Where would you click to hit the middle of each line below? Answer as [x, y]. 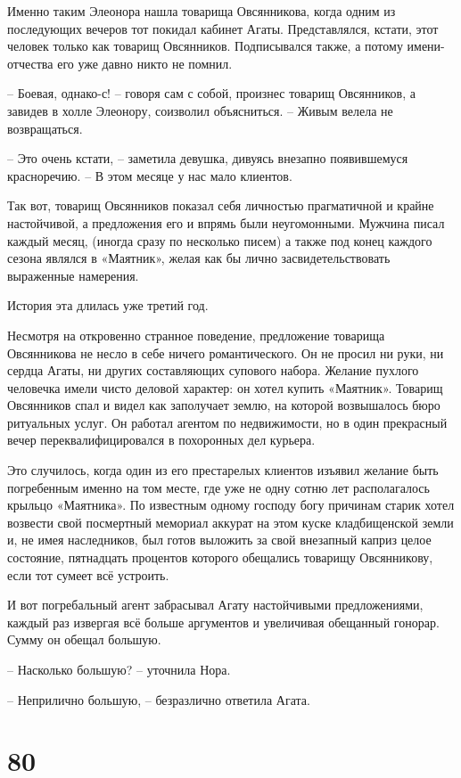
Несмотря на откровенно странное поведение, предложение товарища [196, 335]
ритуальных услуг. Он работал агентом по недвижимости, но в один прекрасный [227, 422]
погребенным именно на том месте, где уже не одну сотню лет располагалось [218, 487]
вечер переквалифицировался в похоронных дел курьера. [161, 440]
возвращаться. [45, 128]
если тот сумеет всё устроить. [88, 574]
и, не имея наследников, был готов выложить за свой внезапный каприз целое [219, 540]
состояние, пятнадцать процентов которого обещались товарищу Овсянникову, [220, 557]
